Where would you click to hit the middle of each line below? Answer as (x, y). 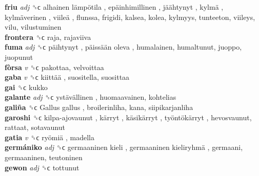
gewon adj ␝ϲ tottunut (42, 167)
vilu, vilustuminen (33, 27)
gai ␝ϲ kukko (26, 87)
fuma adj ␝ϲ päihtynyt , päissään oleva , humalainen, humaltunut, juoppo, (123, 47)
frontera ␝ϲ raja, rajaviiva (48, 37)
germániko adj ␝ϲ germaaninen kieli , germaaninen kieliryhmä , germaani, (124, 147)
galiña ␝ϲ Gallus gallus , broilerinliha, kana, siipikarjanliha (99, 107)
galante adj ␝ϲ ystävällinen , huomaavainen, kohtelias (91, 97)
